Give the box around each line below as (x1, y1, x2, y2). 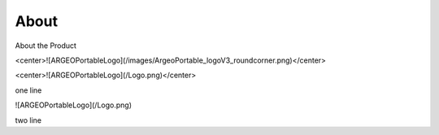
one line (15, 85, 42, 95)
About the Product (15, 41, 77, 50)
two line (15, 115, 42, 125)
